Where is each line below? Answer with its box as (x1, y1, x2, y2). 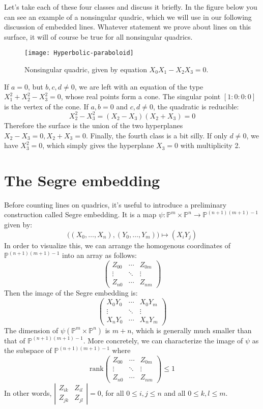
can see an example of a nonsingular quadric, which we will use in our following (4, 11, 252, 22)
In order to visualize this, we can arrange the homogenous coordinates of (4, 240, 230, 250)
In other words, (4, 387, 52, 398)
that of (4, 335, 25, 345)
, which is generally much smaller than (131, 325, 252, 335)
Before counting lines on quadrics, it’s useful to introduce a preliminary (4, 199, 227, 210)
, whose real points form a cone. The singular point (61, 91, 221, 102)
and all (164, 387, 186, 398)
